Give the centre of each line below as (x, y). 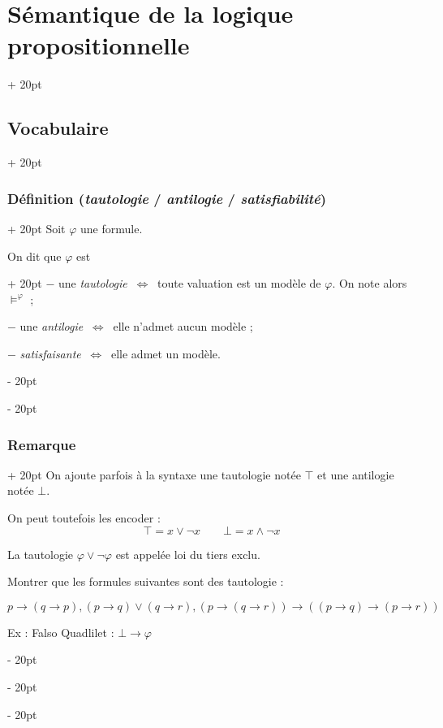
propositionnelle (99, 45)
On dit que (34, 256)
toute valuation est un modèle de (239, 283)
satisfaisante (50, 353)
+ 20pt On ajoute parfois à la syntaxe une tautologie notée (154, 474)
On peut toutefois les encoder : (84, 518)
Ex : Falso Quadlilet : (61, 632)
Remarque (42, 444)
